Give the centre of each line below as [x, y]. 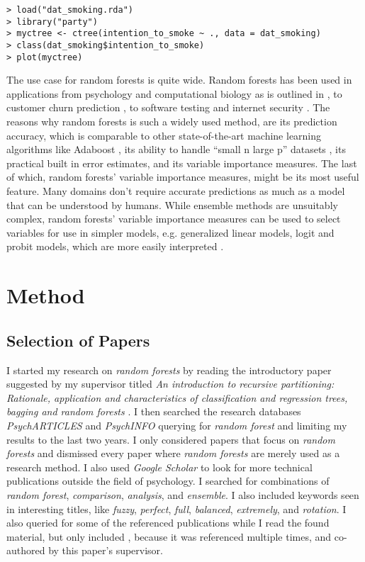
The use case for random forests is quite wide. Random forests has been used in [179, 80]
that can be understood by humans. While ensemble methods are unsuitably [172, 204]
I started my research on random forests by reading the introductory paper [169, 370]
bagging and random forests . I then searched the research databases [154, 411]
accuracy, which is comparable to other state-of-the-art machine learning [164, 135]
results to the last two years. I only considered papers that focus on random [171, 439]
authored [26, 550]
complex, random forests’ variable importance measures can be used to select [174, 219]
